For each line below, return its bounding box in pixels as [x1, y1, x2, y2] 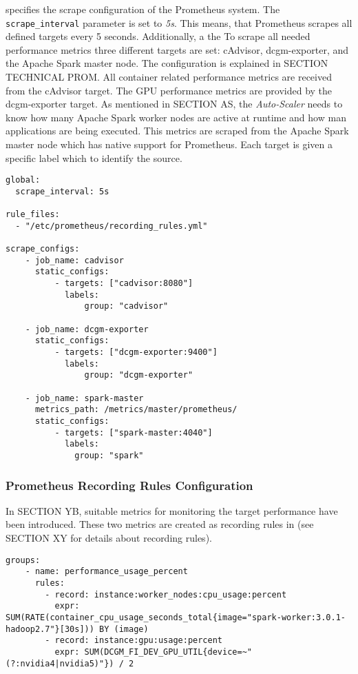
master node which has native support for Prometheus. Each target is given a [6, 137, 333, 151]
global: [6, 175, 41, 185]
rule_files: [6, 210, 60, 220]
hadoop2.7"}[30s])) [6, 624, 94, 634]
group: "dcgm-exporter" [84, 370, 193, 380]
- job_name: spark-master [25, 393, 144, 403]
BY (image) [99, 624, 149, 634]
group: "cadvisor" [84, 301, 169, 312]
